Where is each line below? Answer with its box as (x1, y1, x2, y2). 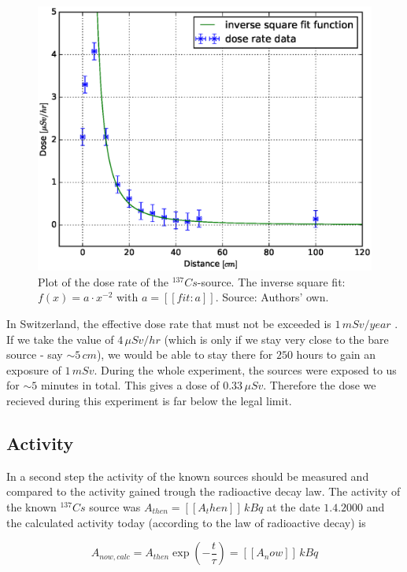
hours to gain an (296, 346, 376, 363)
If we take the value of (6, 330, 114, 347)
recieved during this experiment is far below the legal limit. (6, 392, 292, 408)
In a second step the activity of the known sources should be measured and (6, 467, 369, 484)
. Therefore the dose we (263, 377, 376, 393)
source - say (6, 346, 63, 363)
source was (89, 498, 141, 515)
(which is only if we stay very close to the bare (164, 330, 389, 347)
